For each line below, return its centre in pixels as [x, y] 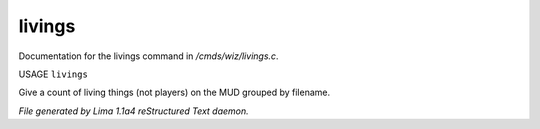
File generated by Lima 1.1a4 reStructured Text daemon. [133, 111]
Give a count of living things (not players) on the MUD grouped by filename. [174, 92]
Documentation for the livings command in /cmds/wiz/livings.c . [148, 56]
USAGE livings [53, 74]
